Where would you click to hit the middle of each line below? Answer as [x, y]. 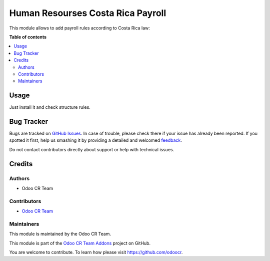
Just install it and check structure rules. [50, 107]
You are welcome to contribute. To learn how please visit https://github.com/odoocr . [96, 253]
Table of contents [28, 37]
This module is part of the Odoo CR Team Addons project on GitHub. [80, 243]
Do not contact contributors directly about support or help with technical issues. [92, 149]
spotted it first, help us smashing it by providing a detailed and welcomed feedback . [96, 140]
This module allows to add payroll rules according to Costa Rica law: [79, 28]
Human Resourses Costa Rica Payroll [88, 13]
